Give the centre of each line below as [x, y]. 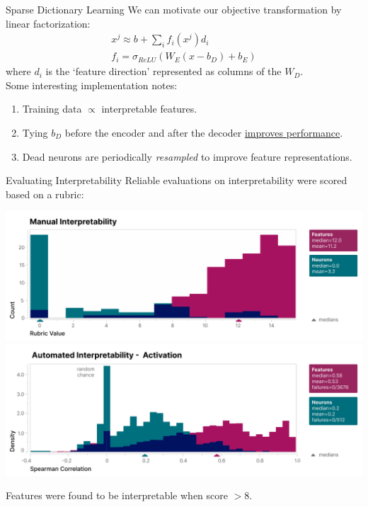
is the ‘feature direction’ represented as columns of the [163, 71]
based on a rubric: [45, 194]
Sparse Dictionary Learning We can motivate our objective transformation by [174, 9]
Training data [52, 109]
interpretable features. [149, 109]
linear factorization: [48, 23]
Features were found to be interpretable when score [117, 495]
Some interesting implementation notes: [92, 85]
